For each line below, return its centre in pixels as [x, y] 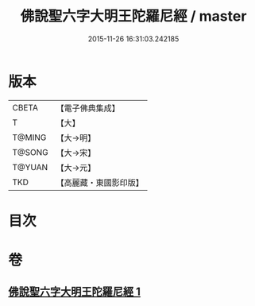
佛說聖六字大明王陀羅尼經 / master [133, 16]
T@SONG [31, 152]
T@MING [29, 138]
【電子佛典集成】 [88, 108]
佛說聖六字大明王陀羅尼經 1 [75, 292]
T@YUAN [30, 167]
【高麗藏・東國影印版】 [100, 182]
